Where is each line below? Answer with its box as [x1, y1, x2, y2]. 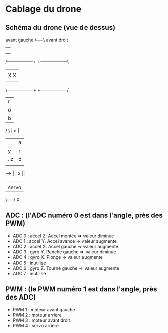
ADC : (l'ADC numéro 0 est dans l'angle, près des [5, 211, 163, 220]
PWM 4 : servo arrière [12, 322, 59, 328]
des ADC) [5, 293, 36, 302]
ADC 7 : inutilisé [12, 270, 46, 276]
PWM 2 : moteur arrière [12, 312, 62, 318]
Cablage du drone [5, 3, 82, 15]
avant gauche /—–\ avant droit [5, 36, 68, 43]
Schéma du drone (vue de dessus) [5, 23, 115, 32]
